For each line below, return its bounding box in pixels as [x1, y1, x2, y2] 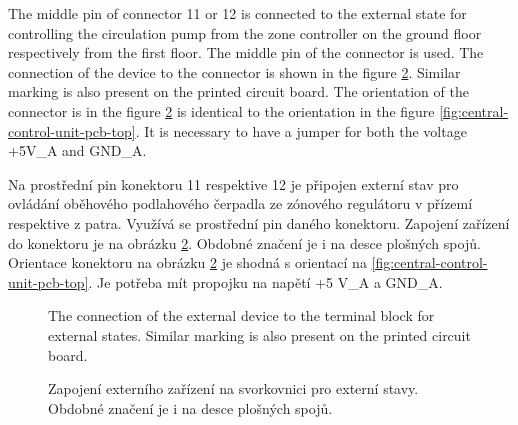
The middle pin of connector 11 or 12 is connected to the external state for [8, 3, 467, 23]
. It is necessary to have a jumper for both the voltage [135, 120, 467, 141]
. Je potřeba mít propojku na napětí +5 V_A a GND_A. [88, 271, 443, 292]
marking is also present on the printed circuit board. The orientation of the [8, 81, 469, 102]
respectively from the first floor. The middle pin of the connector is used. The [8, 42, 484, 63]
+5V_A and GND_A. [8, 140, 147, 161]
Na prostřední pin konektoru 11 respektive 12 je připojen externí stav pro [8, 173, 459, 194]
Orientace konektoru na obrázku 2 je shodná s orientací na [8, 252, 367, 273]
